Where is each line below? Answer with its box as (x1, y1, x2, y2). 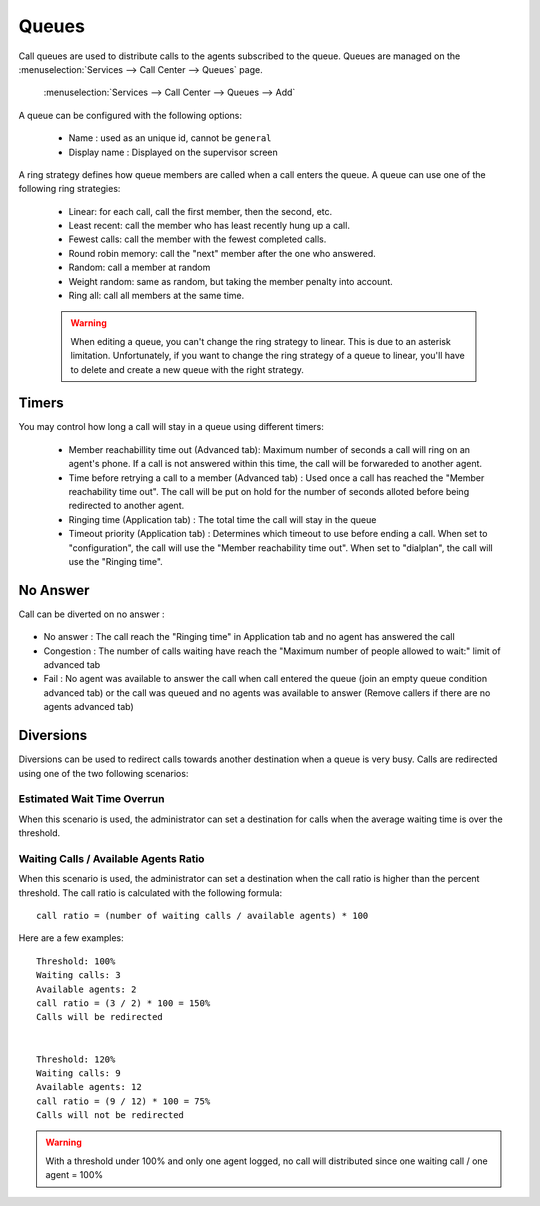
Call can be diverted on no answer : (18, 608, 165, 620)
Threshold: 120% (36, 1053, 116, 1065)
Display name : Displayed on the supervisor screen (68, 146, 279, 158)
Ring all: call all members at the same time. (68, 290, 245, 302)
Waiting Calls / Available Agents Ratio (18, 851, 205, 865)
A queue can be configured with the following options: (18, 109, 243, 121)
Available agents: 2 (36, 983, 137, 995)
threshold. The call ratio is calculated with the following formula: (18, 886, 283, 899)
